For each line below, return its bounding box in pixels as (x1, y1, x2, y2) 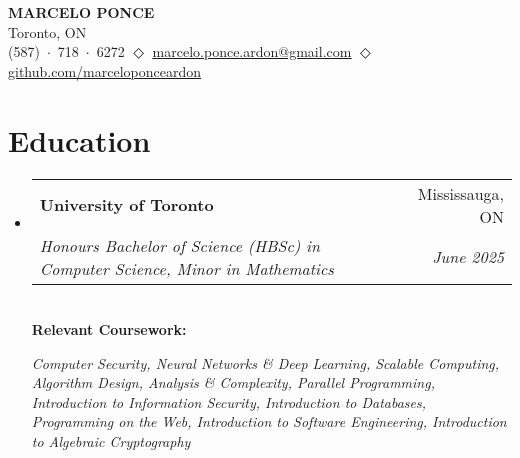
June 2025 (432, 245, 504, 268)
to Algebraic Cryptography (31, 431, 191, 452)
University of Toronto (39, 193, 214, 216)
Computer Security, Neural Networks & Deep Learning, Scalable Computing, (31, 352, 500, 373)
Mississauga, (417, 181, 504, 205)
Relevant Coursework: (31, 319, 187, 340)
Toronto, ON (8, 21, 87, 42)
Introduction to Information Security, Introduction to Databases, (31, 391, 427, 412)
